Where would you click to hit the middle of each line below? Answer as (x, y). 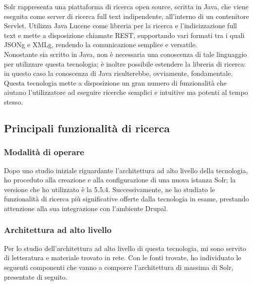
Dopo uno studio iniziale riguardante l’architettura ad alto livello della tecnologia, (126, 170)
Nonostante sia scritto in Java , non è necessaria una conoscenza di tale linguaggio (126, 54)
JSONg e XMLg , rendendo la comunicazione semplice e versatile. (101, 45)
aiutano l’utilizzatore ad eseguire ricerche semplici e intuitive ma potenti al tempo (126, 92)
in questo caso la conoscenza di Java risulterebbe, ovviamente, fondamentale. (118, 73)
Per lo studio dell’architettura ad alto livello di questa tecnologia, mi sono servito (125, 248)
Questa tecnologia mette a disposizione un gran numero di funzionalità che (115, 82)
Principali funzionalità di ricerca (87, 128)
